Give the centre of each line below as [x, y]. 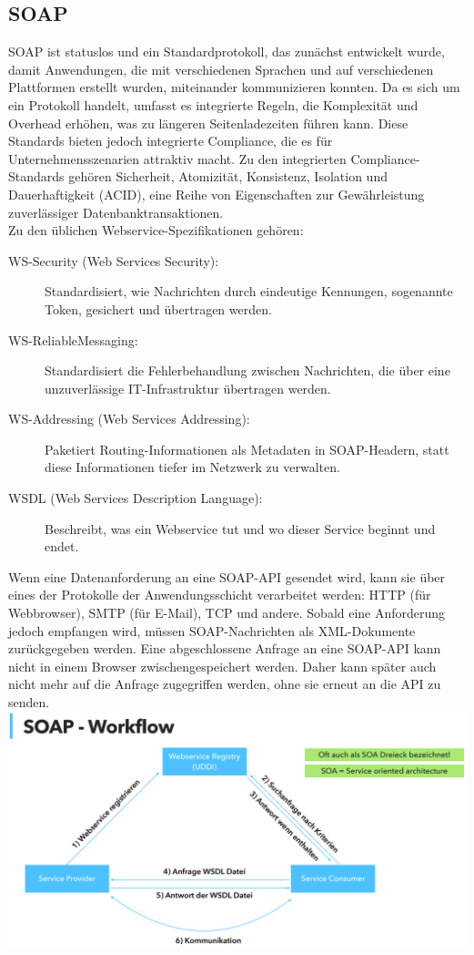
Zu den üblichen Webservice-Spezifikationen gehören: [156, 230]
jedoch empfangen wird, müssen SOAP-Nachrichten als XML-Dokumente [212, 630]
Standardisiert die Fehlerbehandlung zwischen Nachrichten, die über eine [247, 370]
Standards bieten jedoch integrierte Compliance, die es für [171, 141]
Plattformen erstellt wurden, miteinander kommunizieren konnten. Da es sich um [234, 87]
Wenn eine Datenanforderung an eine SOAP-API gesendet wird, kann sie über [227, 576]
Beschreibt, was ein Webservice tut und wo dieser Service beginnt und [240, 528]
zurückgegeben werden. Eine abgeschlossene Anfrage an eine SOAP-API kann [225, 648]
